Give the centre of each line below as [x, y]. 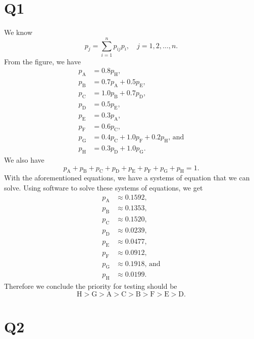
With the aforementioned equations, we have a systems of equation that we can [127, 178]
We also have [24, 160]
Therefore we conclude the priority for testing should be [91, 286]
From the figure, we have [42, 61]
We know [18, 32]
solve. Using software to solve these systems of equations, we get [104, 188]
